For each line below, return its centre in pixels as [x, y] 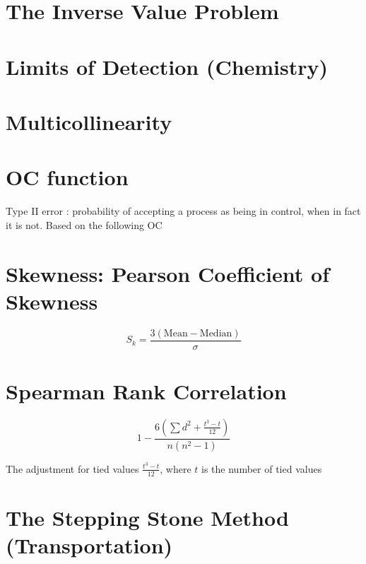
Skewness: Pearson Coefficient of [167, 273]
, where [176, 468]
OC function [67, 177]
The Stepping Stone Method [147, 517]
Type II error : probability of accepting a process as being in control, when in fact [183, 211]
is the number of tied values [262, 468]
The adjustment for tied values [72, 468]
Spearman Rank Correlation [146, 391]
